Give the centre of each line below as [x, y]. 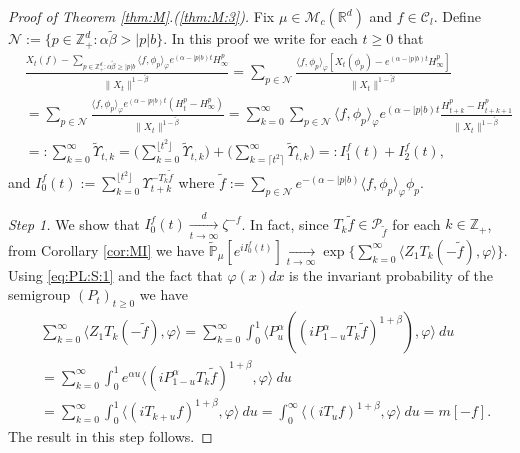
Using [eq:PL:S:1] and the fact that [115, 274]
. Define [457, 16]
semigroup [39, 294]
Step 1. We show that [74, 223]
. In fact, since [285, 223]
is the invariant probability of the [391, 274]
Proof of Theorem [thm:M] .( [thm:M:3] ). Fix [141, 16]
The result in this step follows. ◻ [110, 436]
